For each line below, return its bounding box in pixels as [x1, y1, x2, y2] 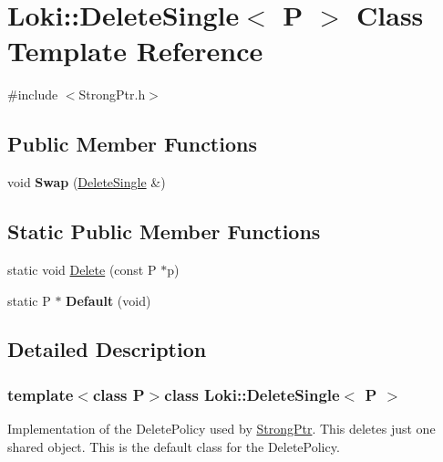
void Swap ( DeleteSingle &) [7, 173, 166, 192]
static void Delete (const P [7, 259, 157, 278]
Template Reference [7, 32, 263, 69]
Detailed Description [7, 335, 207, 363]
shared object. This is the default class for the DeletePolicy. [7, 436, 340, 456]
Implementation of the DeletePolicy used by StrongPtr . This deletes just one [7, 419, 436, 438]
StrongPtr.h [78, 85, 146, 104]
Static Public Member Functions [7, 217, 321, 246]
